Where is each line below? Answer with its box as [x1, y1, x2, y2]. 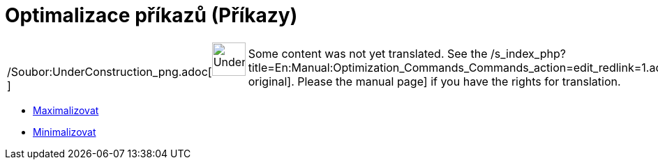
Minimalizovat [33, 125, 96, 138]
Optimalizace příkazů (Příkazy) [5, 3, 298, 27]
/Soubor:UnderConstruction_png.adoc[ [7, 64, 212, 79]
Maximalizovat [33, 104, 99, 116]
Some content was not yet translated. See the [248, 46, 488, 61]
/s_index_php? [490, 46, 566, 61]
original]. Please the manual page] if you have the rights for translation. [248, 74, 621, 88]
